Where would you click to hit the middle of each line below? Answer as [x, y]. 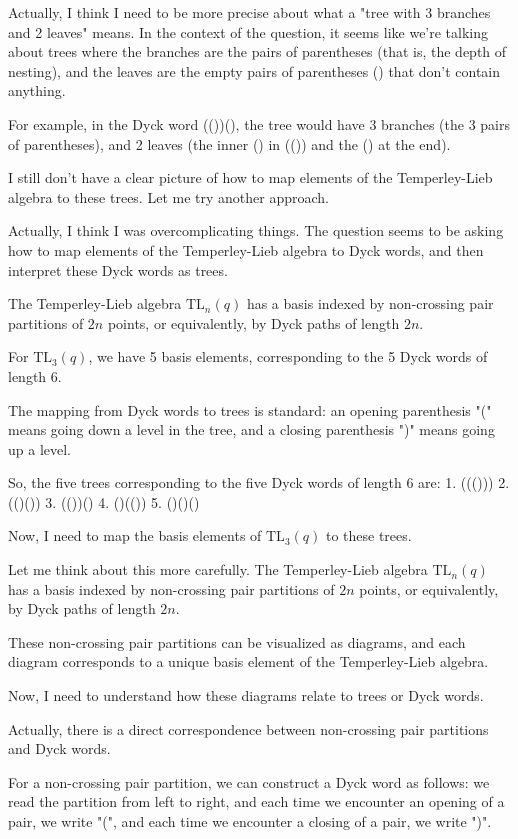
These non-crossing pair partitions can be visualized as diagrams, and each [237, 641]
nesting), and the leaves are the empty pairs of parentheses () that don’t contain [254, 70]
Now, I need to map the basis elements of [135, 535]
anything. [37, 90]
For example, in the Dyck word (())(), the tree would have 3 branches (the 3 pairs [259, 123]
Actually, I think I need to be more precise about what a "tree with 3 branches [249, 12]
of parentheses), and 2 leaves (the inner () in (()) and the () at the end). [229, 143]
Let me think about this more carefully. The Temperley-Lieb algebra [218, 569]
